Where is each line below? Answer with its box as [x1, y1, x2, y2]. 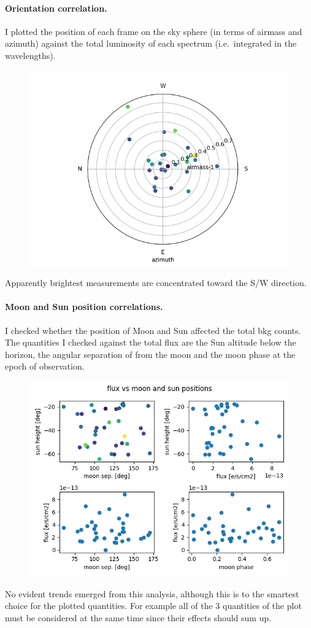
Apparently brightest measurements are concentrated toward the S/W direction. [5, 276, 307, 289]
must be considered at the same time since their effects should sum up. [5, 611, 272, 624]
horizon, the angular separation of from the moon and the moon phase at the [5, 347, 296, 360]
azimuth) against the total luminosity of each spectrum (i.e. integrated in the [5, 37, 297, 50]
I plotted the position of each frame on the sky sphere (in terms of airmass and [5, 25, 302, 37]
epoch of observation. [5, 360, 85, 373]
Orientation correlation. [5, 1, 107, 14]
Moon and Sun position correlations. [5, 300, 163, 313]
